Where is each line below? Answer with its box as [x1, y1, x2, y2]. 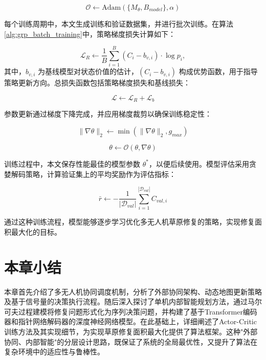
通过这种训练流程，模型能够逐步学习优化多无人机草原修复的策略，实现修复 [4, 216, 255, 227]
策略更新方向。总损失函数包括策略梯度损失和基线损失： [4, 77, 190, 88]
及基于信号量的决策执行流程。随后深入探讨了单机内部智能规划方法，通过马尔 [4, 296, 262, 307]
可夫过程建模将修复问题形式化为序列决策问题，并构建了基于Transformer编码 [4, 306, 257, 317]
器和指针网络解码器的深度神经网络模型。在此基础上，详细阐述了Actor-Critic [4, 316, 257, 327]
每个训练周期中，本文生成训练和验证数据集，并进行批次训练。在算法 [4, 18, 233, 29]
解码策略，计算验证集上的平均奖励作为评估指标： [11, 168, 176, 179]
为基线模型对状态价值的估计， [38, 66, 139, 77]
